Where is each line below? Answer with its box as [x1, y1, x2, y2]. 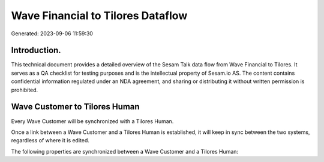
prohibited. [11, 86, 38, 93]
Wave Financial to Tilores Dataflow [11, 9, 188, 22]
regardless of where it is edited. [11, 137, 90, 144]
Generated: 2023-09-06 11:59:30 [11, 30, 93, 37]
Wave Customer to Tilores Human [11, 102, 140, 112]
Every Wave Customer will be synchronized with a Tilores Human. [11, 117, 174, 125]
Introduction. [11, 45, 61, 56]
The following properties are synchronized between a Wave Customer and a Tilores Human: [11, 148, 239, 155]
